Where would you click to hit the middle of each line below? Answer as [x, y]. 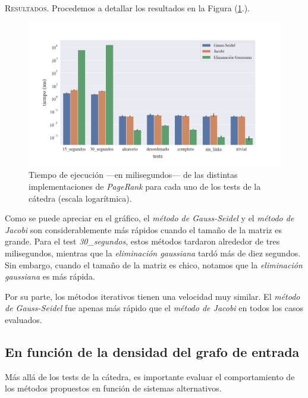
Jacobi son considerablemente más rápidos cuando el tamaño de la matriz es [143, 229]
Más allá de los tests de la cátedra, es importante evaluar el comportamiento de [150, 376]
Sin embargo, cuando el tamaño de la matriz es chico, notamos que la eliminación [154, 264]
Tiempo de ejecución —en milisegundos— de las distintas [133, 175]
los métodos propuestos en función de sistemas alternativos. [113, 388]
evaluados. [23, 319]
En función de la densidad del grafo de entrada [152, 351]
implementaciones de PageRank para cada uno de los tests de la [145, 186]
